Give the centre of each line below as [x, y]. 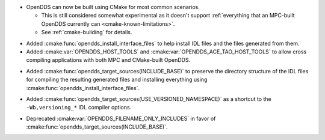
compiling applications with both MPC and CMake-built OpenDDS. [108, 60]
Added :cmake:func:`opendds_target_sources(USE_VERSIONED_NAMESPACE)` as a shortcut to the [149, 99]
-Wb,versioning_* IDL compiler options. [79, 108]
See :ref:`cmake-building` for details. [87, 32]
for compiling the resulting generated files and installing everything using [117, 80]
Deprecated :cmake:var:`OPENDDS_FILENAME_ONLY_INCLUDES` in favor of [121, 118]
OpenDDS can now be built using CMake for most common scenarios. [113, 7]
